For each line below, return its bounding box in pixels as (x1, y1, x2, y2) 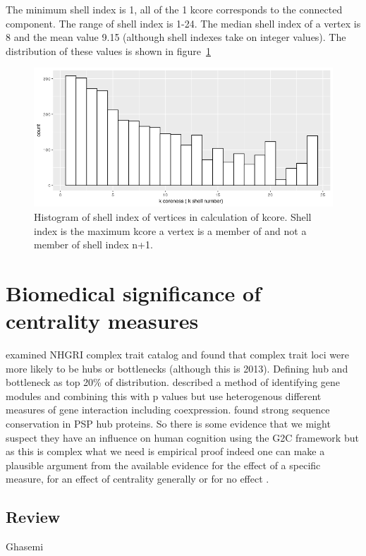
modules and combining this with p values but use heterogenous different (6, 388, 322, 403)
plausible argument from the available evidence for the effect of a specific (6, 457, 321, 472)
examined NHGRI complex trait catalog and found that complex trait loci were (6, 347, 349, 362)
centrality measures (6, 306, 199, 335)
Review (6, 506, 61, 528)
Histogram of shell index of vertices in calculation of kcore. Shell (34, 210, 312, 224)
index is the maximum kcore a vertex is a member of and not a (34, 223, 307, 238)
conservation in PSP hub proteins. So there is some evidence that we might (6, 416, 331, 431)
